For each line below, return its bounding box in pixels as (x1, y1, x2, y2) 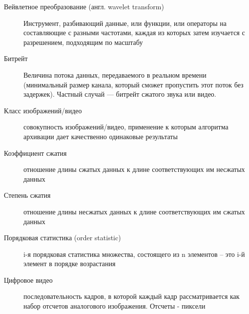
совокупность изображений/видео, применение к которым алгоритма (23, 122, 228, 132)
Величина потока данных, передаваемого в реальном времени (23, 69, 207, 80)
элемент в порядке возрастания (23, 258, 116, 269)
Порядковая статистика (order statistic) (4, 232, 121, 243)
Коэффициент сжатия (4, 147, 67, 158)
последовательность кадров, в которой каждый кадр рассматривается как (23, 291, 240, 301)
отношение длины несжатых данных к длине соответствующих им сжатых (23, 206, 245, 216)
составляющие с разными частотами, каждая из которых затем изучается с (23, 27, 245, 38)
